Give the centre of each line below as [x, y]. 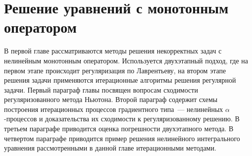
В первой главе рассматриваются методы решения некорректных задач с [113, 51]
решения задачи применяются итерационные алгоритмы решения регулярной [120, 80]
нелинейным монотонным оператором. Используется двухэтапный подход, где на [126, 60]
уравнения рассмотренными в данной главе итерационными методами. [110, 148]
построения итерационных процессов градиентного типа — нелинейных [114, 109]
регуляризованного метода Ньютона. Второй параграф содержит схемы [111, 99]
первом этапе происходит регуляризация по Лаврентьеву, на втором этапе [115, 70]
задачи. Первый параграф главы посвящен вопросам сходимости [101, 89]
